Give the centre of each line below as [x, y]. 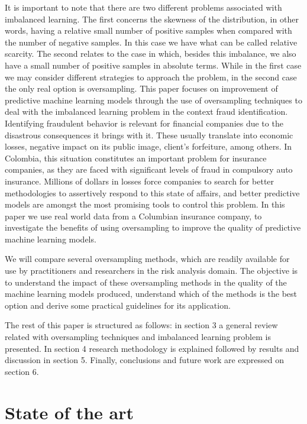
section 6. [22, 371]
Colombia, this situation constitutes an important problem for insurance [136, 158]
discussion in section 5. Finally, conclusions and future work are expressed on [144, 360]
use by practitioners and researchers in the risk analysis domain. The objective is [151, 271]
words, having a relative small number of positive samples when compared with [148, 30]
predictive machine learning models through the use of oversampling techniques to [153, 100]
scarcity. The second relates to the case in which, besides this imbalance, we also [151, 54]
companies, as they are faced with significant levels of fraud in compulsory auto [149, 169]
